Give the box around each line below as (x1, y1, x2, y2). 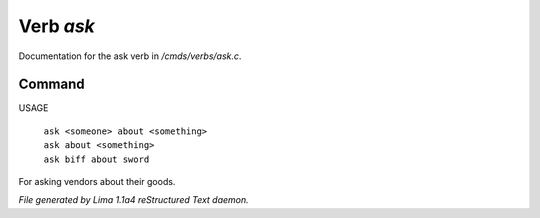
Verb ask (18, 15, 95, 37)
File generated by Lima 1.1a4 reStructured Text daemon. (18, 194, 249, 206)
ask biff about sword (43, 153, 150, 165)
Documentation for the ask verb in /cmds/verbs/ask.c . (18, 50, 242, 62)
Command (18, 76, 85, 93)
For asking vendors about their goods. (18, 176, 176, 188)
